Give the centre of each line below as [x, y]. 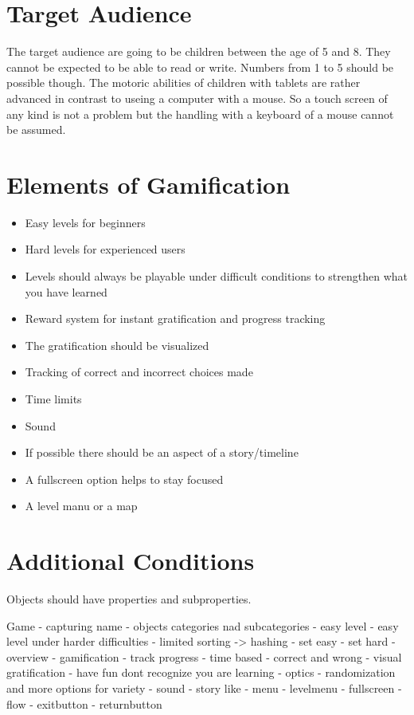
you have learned [66, 291]
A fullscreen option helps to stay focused [124, 479]
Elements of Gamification [148, 184]
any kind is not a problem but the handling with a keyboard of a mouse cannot [200, 114]
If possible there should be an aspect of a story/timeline [162, 452]
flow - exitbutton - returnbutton [84, 703]
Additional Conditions [131, 561]
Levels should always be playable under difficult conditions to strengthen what [216, 276]
